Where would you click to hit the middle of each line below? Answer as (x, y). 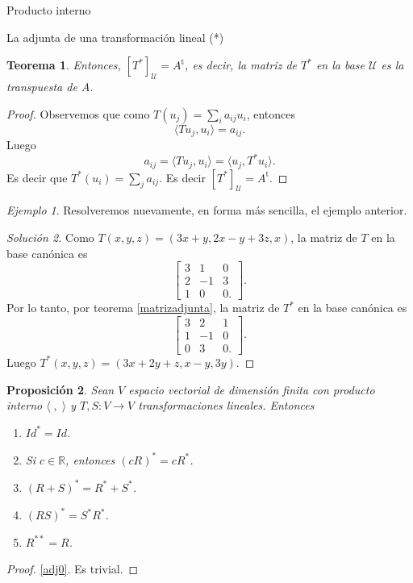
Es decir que (37, 177)
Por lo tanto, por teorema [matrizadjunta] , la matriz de (143, 308)
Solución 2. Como (50, 237)
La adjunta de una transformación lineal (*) (115, 37)
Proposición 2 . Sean (60, 389)
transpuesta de (42, 86)
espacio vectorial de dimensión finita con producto (252, 389)
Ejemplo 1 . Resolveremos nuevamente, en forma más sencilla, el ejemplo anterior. (207, 210)
